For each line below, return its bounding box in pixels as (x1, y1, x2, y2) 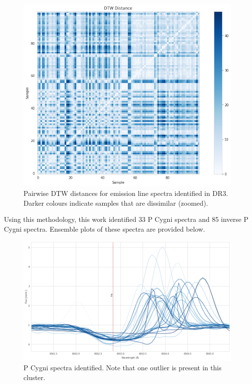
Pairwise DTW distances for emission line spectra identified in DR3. (23, 188, 228, 198)
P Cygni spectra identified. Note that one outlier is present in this (23, 362, 222, 373)
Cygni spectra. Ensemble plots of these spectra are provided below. (4, 223, 205, 234)
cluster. (23, 372, 46, 382)
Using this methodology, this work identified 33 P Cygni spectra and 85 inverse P (4, 214, 249, 224)
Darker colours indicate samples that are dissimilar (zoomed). (23, 197, 208, 208)
